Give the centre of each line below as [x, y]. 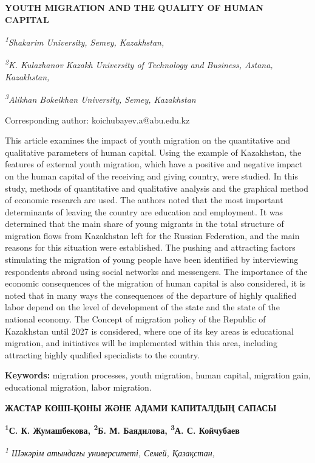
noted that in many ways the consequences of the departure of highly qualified [151, 295]
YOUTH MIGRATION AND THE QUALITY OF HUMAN [134, 7]
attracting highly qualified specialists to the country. [102, 354]
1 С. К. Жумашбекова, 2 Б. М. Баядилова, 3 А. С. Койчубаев [122, 429]
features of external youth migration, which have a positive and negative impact [154, 164]
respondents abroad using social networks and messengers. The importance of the [156, 271]
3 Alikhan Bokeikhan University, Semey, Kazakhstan [100, 98]
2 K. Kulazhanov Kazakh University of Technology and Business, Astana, [139, 64]
